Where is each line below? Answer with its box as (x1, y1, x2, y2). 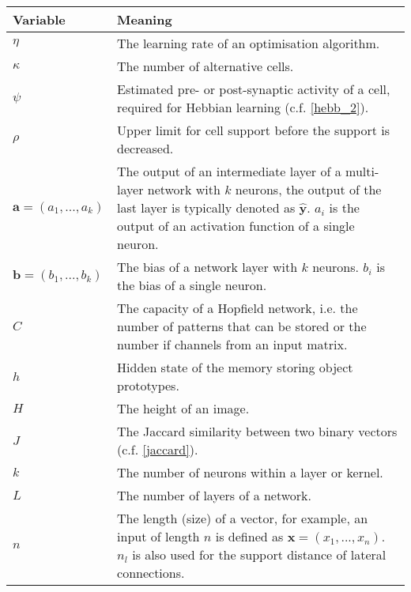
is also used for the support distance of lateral (132, 545, 386, 564)
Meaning (117, 10, 172, 28)
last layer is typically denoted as (117, 198, 296, 217)
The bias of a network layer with (117, 258, 298, 276)
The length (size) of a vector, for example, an (117, 509, 368, 527)
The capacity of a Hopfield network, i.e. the (117, 299, 358, 317)
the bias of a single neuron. (117, 276, 267, 294)
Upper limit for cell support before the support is (117, 121, 390, 139)
